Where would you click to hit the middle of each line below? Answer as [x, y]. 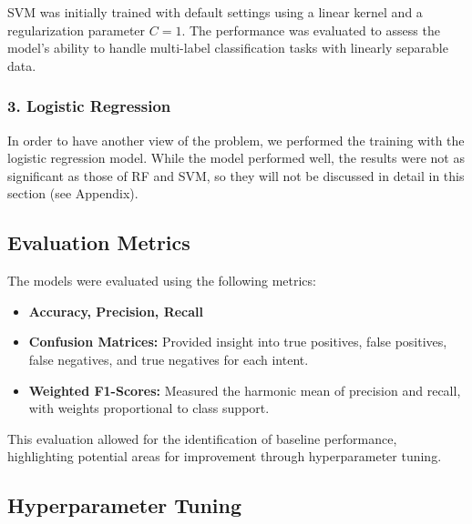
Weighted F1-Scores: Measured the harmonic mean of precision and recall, [245, 390]
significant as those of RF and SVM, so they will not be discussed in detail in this [236, 175]
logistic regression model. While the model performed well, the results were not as [236, 158]
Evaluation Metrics [99, 242]
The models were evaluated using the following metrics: [162, 281]
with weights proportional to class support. [149, 408]
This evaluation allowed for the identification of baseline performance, [202, 438]
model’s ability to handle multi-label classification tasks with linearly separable [228, 48]
